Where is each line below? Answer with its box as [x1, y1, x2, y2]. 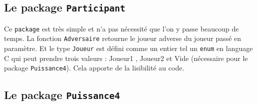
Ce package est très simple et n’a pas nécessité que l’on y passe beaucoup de [4, 23, 239, 33]
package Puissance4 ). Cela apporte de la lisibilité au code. [4, 62, 184, 73]
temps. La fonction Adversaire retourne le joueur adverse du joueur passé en [4, 33, 241, 43]
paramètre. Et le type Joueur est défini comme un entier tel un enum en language [4, 43, 253, 53]
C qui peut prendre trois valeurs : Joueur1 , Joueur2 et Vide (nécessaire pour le [4, 52, 248, 63]
